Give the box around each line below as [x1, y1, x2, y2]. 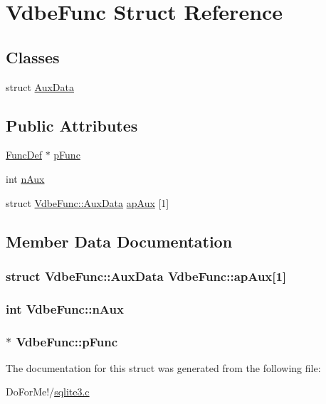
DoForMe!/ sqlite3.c [6, 384, 90, 399]
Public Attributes [6, 114, 138, 136]
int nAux [6, 171, 45, 186]
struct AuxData [6, 79, 74, 94]
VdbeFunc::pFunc [16, 332, 118, 350]
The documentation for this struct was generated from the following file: [6, 360, 321, 375]
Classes [6, 46, 60, 68]
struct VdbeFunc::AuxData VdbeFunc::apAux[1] [6, 267, 287, 285]
